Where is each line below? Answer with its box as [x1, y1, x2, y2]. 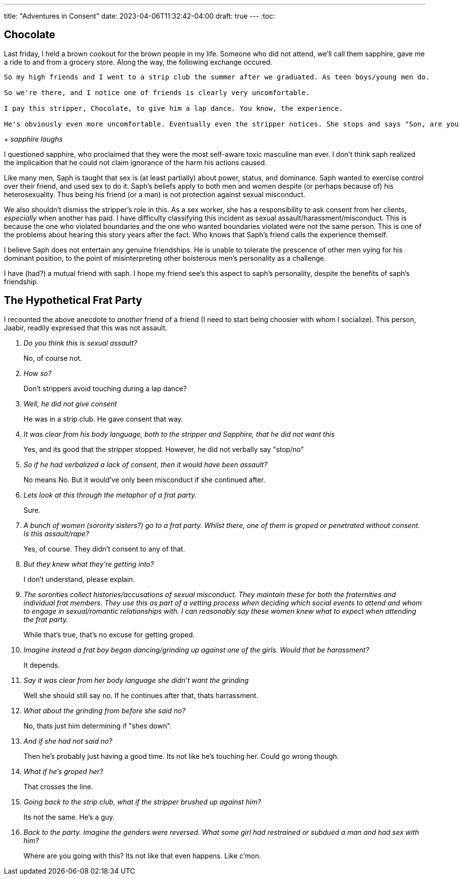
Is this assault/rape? [24, 529, 89, 538]
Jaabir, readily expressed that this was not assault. [4, 323, 167, 332]
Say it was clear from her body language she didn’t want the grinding [24, 676, 249, 684]
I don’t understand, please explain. [24, 575, 135, 583]
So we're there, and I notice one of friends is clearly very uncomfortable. [4, 88, 310, 97]
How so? [24, 369, 51, 377]
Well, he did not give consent [24, 399, 117, 408]
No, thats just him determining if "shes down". [24, 721, 172, 730]
